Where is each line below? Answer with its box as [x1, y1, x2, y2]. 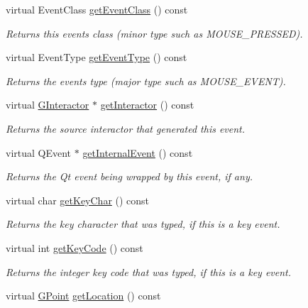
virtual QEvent [6, 145, 72, 160]
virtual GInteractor [6, 97, 89, 112]
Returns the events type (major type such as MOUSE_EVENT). [6, 73, 286, 88]
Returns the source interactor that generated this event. [6, 121, 246, 136]
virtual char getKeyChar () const [6, 192, 150, 207]
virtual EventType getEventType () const [6, 50, 187, 65]
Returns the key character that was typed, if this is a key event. [6, 216, 280, 231]
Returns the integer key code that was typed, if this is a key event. [6, 264, 292, 279]
